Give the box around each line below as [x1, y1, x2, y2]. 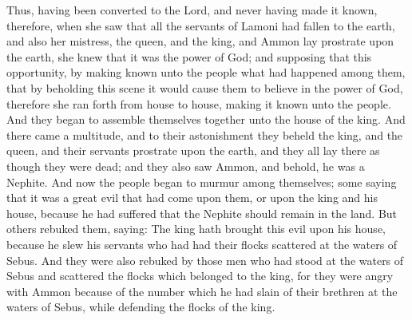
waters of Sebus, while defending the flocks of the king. [6, 298, 275, 315]
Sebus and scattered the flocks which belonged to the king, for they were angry [6, 267, 394, 284]
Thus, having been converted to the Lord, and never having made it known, [6, 2, 378, 18]
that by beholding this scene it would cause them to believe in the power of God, [6, 79, 403, 96]
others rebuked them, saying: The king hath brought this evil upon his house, [6, 220, 386, 237]
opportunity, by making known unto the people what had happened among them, [6, 64, 406, 81]
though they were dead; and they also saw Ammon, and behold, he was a [6, 157, 365, 174]
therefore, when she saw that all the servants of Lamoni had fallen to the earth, [6, 17, 395, 34]
